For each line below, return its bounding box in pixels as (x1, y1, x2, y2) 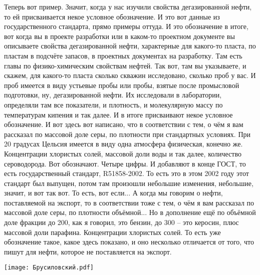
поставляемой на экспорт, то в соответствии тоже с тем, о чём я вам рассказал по (4, 197, 254, 207)
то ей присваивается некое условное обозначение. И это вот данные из (4, 11, 220, 21)
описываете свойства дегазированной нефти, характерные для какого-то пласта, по (4, 40, 256, 51)
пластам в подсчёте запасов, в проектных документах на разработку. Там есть (4, 50, 242, 60)
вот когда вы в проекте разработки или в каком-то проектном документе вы (4, 30, 235, 41)
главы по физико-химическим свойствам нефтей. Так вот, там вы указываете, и (4, 60, 246, 70)
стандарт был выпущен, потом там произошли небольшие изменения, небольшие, (4, 177, 253, 188)
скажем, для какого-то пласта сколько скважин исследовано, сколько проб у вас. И (4, 70, 256, 80)
